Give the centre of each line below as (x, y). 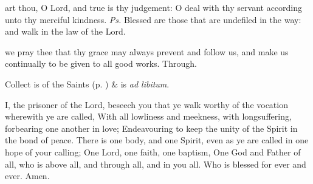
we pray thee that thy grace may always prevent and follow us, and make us (147, 51)
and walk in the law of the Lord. (65, 31)
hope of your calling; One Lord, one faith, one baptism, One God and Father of (153, 152)
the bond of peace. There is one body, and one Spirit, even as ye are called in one (157, 140)
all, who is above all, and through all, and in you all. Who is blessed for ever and (156, 164)
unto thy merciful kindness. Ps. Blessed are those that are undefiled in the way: (153, 19)
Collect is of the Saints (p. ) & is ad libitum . (87, 83)
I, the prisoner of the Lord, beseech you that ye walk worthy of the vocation (146, 104)
